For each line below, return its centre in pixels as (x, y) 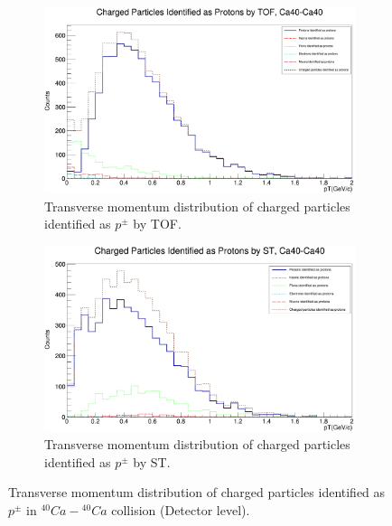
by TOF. (157, 224)
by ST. (152, 461)
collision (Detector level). (181, 510)
